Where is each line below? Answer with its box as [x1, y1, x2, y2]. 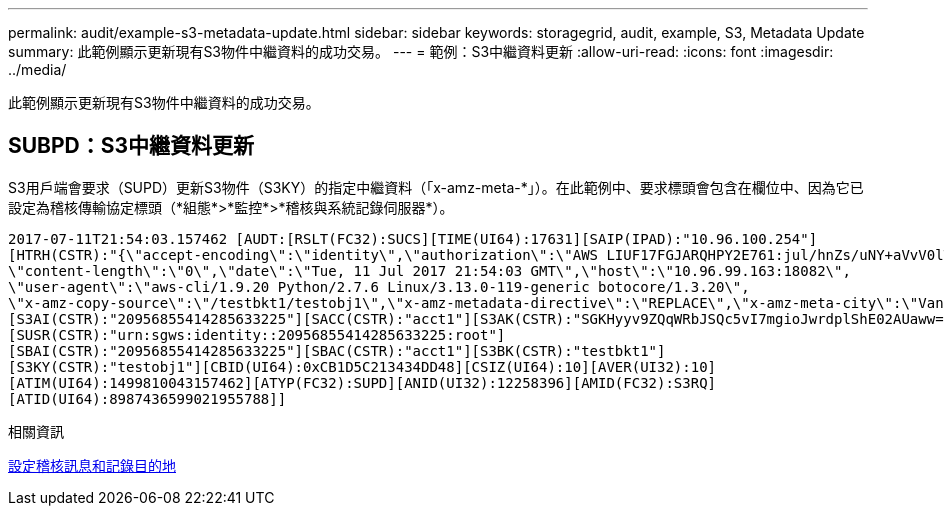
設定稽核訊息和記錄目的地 [8, 456, 176, 474]
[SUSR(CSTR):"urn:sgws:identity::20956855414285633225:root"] [8, 326, 506, 343]
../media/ [8, 61, 67, 78]
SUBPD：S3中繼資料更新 [8, 133, 255, 159]
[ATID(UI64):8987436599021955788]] [8, 390, 287, 407]
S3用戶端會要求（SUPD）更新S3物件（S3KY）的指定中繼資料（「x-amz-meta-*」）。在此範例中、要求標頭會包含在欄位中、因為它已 [8, 178, 864, 196]
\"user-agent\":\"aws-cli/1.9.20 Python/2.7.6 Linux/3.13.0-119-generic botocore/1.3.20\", [8, 278, 750, 295]
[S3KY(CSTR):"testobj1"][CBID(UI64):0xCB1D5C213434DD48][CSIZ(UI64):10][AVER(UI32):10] [8, 358, 717, 375]
